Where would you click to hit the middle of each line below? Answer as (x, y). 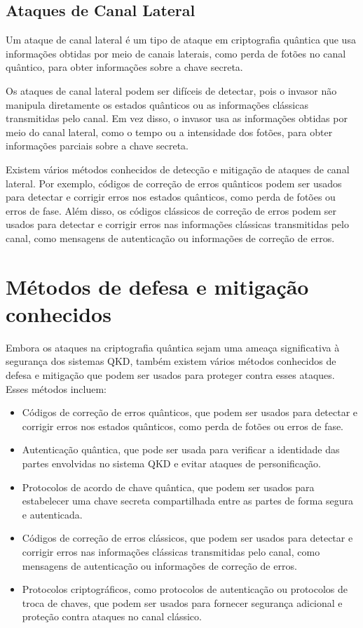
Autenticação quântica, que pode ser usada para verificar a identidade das (181, 449)
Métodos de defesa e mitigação (157, 286)
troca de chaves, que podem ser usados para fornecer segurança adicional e (182, 602)
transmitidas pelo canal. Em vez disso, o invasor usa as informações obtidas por (177, 118)
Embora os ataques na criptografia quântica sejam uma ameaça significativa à (173, 347)
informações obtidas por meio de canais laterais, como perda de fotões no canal (176, 53)
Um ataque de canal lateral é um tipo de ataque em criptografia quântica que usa (181, 40)
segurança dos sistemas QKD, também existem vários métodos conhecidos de (171, 361)
